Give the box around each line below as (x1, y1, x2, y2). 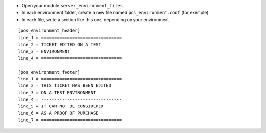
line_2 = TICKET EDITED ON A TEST (18, 42, 101, 47)
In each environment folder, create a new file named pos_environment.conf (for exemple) (21, 10, 209, 16)
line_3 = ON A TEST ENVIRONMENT (18, 90, 96, 95)
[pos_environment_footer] (18, 69, 81, 75)
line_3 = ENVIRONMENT (18, 49, 70, 54)
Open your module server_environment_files (21, 3, 123, 8)
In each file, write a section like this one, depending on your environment (21, 16, 169, 22)
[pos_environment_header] (18, 28, 81, 34)
